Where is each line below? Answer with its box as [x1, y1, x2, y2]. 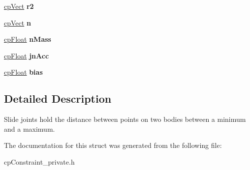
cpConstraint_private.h [4, 156, 75, 167]
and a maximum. [4, 123, 55, 134]
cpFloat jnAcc [4, 50, 49, 60]
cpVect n [4, 17, 31, 28]
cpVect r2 [4, 1, 34, 11]
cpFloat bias [4, 67, 43, 77]
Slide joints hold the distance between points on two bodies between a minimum [4, 114, 246, 124]
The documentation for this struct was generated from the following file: [4, 140, 222, 150]
